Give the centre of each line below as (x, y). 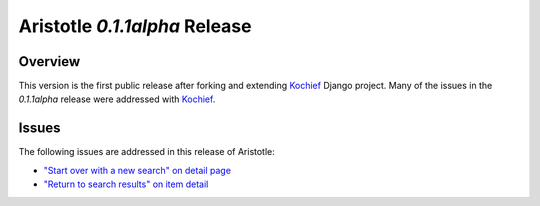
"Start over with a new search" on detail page (137, 170)
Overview (49, 61)
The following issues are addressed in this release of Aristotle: (146, 152)
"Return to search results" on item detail (126, 184)
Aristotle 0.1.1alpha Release (135, 26)
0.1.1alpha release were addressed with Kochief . (117, 99)
